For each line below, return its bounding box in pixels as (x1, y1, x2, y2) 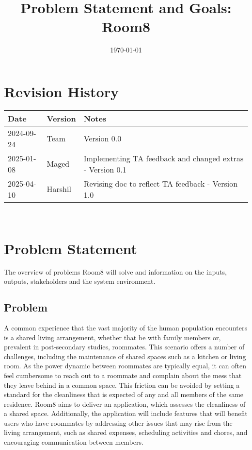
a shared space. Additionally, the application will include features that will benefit (4, 408, 248, 418)
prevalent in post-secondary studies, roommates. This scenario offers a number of (4, 342, 245, 352)
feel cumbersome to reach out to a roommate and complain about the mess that (4, 370, 242, 380)
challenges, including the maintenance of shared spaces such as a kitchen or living (4, 351, 246, 361)
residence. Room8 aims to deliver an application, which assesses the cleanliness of (4, 398, 246, 409)
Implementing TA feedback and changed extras (83, 152, 244, 164)
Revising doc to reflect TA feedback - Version (83, 177, 238, 189)
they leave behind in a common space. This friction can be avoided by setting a (4, 380, 240, 390)
